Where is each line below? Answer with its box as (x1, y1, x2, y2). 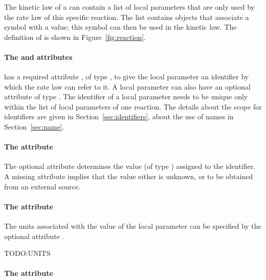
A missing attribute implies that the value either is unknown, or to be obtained (4, 171, 253, 182)
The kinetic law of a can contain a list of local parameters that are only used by (4, 1, 255, 12)
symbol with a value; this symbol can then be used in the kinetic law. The (4, 21, 237, 32)
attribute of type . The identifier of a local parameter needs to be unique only (4, 91, 248, 102)
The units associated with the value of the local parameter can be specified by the (4, 221, 261, 231)
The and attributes (4, 51, 73, 62)
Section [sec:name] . (4, 121, 64, 132)
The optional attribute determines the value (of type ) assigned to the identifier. (4, 161, 256, 171)
